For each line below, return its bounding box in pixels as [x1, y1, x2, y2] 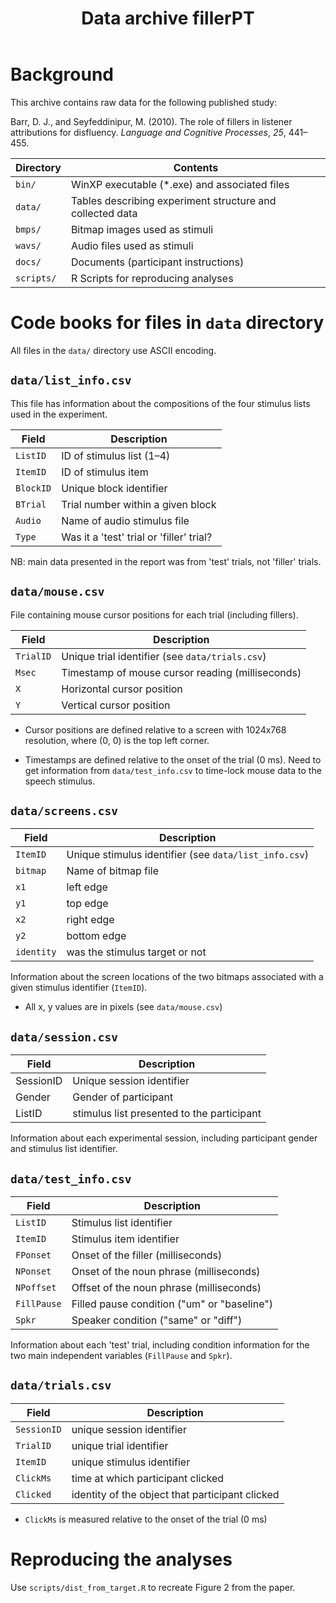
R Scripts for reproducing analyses [70, 271, 234, 285]
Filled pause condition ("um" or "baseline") [71, 1297, 273, 1311]
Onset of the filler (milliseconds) [71, 1248, 223, 1262]
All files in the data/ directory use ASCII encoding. [10, 344, 217, 356]
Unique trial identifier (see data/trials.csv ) [61, 649, 267, 663]
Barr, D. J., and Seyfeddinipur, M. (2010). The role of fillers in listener [10, 115, 293, 127]
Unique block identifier [61, 481, 168, 495]
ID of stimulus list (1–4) [61, 448, 171, 462]
